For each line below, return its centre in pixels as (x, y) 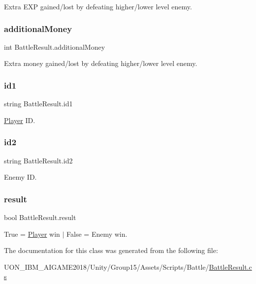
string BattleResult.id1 (38, 104)
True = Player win (32, 234)
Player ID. (20, 120)
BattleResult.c (230, 267)
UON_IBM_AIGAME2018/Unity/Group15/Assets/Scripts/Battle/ (107, 267)
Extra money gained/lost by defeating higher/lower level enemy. (101, 63)
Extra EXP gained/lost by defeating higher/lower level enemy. (98, 6)
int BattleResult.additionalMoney (55, 47)
